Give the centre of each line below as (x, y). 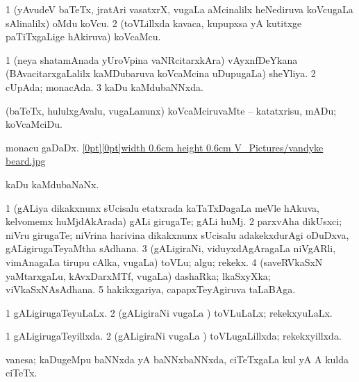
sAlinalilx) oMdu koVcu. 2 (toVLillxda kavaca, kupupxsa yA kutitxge (154, 23)
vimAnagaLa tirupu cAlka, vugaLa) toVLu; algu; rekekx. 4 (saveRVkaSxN (164, 261)
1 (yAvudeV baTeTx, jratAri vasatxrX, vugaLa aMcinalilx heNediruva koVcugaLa (179, 9)
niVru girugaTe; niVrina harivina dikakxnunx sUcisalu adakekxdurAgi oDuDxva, (177, 234)
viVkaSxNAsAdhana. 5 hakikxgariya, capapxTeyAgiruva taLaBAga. (151, 289)
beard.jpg (26, 161)
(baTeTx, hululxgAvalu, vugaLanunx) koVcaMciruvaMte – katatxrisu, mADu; (171, 110)
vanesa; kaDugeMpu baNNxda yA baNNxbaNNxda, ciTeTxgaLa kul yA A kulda (177, 359)
